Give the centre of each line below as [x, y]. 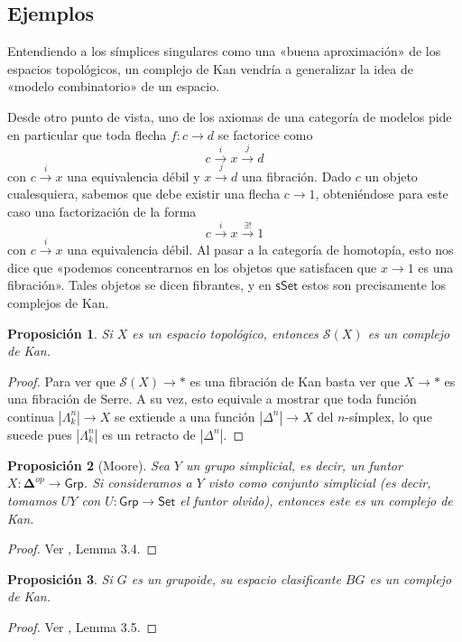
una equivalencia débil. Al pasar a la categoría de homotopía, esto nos [260, 250]
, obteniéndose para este [382, 194]
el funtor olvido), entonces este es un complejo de [316, 501]
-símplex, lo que [388, 416]
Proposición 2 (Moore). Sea [88, 465]
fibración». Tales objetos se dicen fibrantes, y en [139, 285]
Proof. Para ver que [61, 381]
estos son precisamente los [374, 285]
